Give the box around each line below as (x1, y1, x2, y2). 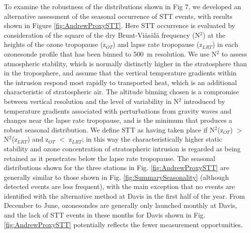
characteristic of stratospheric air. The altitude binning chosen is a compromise (4, 87, 239, 97)
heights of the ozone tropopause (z (4, 39, 106, 49)
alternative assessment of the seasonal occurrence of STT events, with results (4, 11, 233, 21)
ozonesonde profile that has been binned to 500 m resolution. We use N (4, 48, 217, 58)
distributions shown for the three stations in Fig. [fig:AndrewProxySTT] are (4, 162, 230, 173)
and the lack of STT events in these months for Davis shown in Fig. (4, 210, 205, 220)
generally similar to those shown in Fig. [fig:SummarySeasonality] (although (4, 172, 229, 182)
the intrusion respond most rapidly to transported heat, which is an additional (4, 77, 237, 87)
